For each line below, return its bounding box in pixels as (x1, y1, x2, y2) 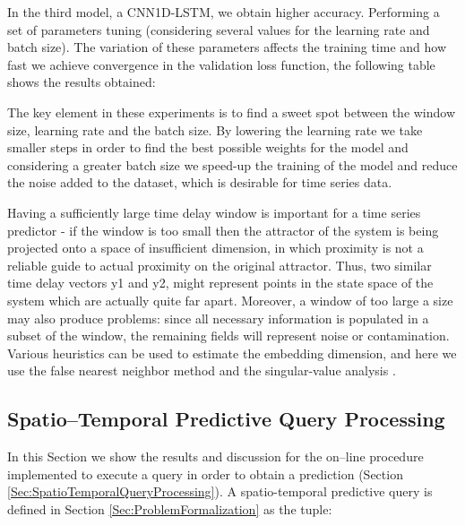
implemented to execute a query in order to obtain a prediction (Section (7, 464, 403, 483)
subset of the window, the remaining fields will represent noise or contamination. (7, 326, 450, 345)
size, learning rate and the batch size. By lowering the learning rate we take (7, 120, 423, 139)
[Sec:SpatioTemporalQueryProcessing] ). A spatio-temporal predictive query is (7, 482, 433, 501)
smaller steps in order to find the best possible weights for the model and (7, 138, 409, 157)
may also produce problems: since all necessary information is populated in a (7, 308, 429, 327)
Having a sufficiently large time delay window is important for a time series (7, 202, 421, 221)
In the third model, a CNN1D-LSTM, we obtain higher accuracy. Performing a (7, 3, 440, 21)
